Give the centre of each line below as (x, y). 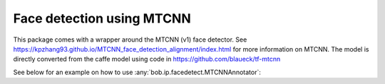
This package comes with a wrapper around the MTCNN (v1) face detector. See (130, 40)
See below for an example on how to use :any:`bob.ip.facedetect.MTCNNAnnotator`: (137, 72)
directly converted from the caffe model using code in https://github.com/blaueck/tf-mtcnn (147, 59)
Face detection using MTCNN (102, 18)
